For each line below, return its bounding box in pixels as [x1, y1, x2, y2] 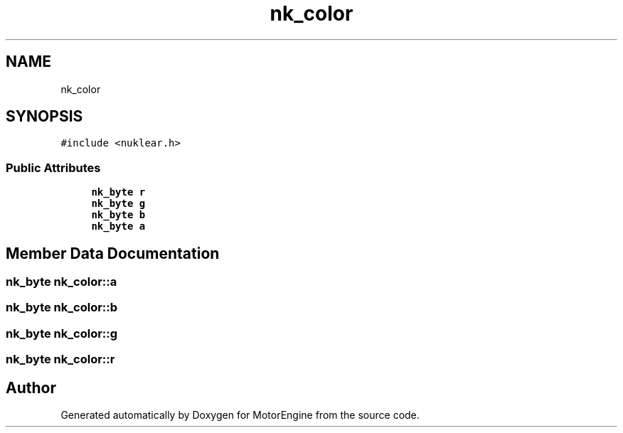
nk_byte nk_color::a [6, 274, 117, 289]
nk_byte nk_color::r [6, 352, 115, 367]
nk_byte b [91, 209, 146, 221]
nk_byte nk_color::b [6, 300, 118, 315]
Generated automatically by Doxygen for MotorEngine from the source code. [60, 409, 420, 421]
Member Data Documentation [6, 244, 220, 262]
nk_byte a [91, 220, 146, 232]
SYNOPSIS [6, 107, 83, 126]
